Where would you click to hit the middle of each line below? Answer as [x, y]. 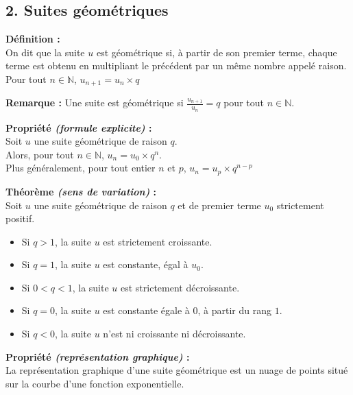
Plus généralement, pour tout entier [81, 168]
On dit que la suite [45, 52]
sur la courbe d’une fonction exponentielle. [95, 383]
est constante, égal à [146, 264]
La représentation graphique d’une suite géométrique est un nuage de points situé [177, 370]
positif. [20, 218]
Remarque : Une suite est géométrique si [95, 103]
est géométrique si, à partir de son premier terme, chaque [217, 52]
